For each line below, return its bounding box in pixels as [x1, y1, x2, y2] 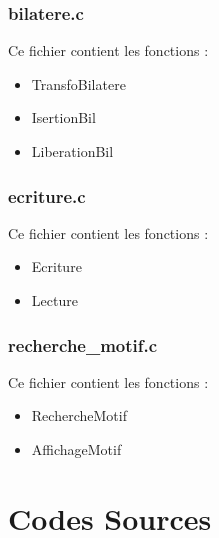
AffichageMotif [31, 439, 122, 459]
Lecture [31, 290, 78, 310]
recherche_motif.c [8, 332, 158, 357]
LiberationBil [31, 141, 114, 161]
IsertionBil [31, 107, 96, 128]
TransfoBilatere [31, 73, 126, 94]
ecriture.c [8, 183, 86, 208]
